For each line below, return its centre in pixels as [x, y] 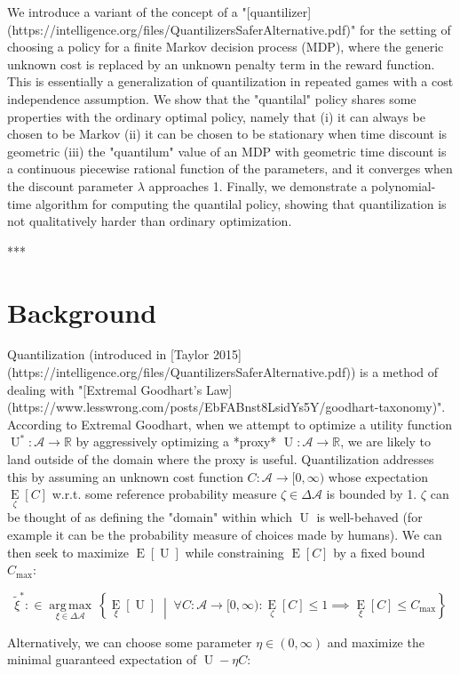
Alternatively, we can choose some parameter [130, 642]
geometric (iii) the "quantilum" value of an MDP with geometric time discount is [227, 151]
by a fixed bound [379, 552]
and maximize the [376, 642]
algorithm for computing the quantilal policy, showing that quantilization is [241, 203]
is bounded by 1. [372, 494]
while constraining [234, 552]
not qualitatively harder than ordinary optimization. [150, 221]
